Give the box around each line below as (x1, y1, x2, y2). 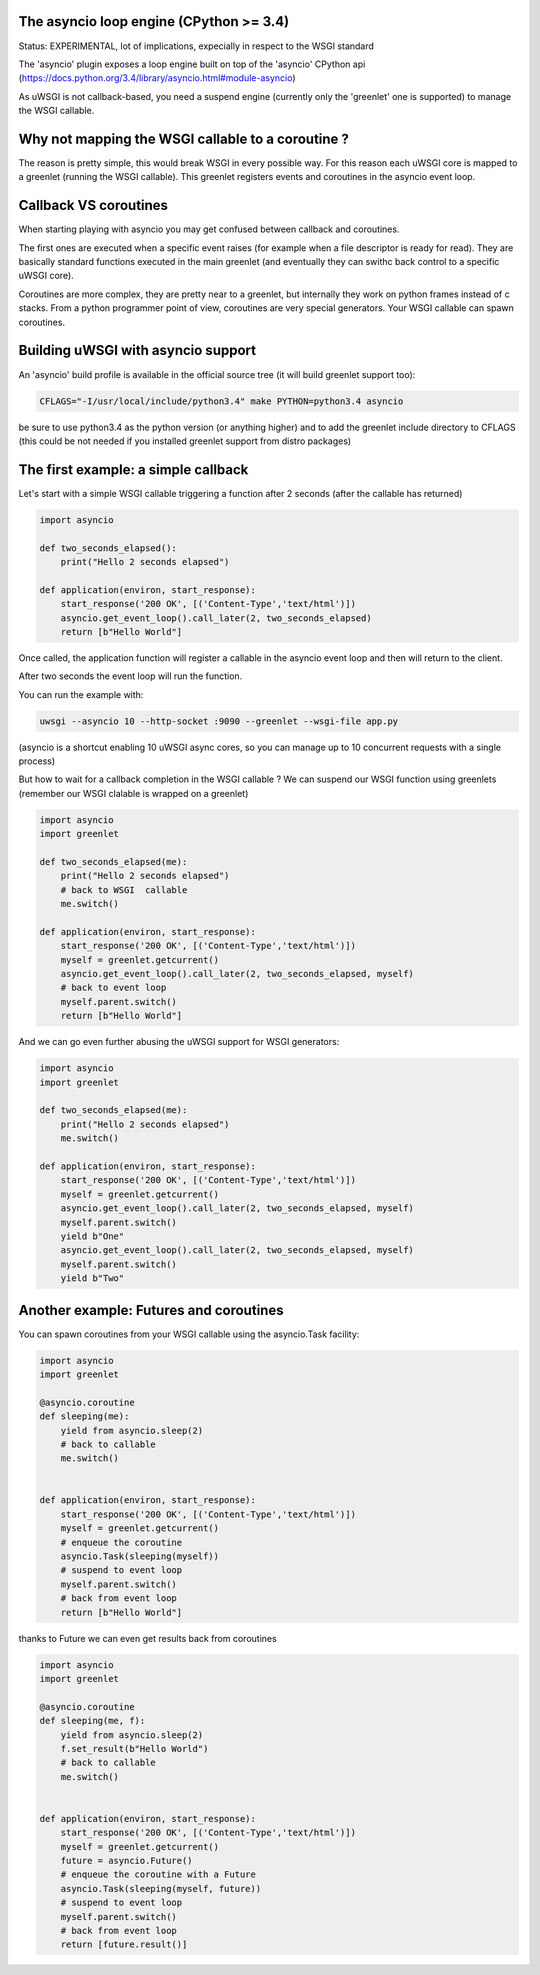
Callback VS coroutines (18, 197, 169, 214)
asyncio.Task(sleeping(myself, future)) (60, 1883, 262, 1894)
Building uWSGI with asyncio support (18, 342, 257, 359)
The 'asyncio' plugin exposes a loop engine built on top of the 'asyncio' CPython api (18, 58, 366, 70)
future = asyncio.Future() (60, 1855, 194, 1867)
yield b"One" (60, 1230, 125, 1242)
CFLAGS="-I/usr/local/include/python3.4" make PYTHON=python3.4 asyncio (39, 395, 404, 407)
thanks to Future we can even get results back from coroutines (18, 1632, 277, 1644)
